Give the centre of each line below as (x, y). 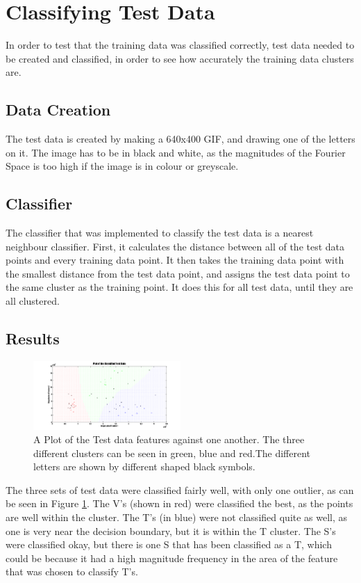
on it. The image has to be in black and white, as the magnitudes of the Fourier (176, 152)
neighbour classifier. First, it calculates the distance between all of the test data (175, 246)
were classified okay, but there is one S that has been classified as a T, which (169, 544)
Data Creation (58, 110)
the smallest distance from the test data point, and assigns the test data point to (178, 273)
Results (33, 338)
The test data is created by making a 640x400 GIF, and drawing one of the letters (180, 139)
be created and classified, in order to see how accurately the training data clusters (180, 58)
